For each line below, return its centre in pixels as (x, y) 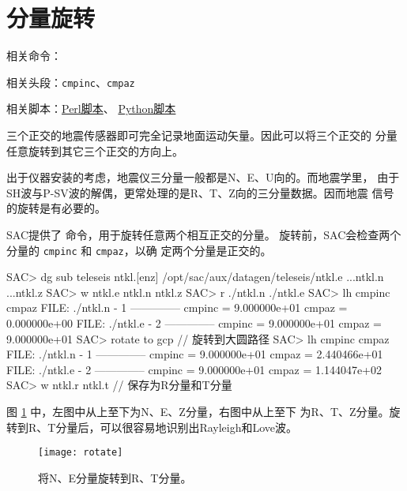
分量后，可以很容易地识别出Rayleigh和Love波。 (177, 427)
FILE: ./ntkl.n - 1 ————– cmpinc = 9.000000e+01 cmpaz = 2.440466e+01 (195, 354)
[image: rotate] (81, 453)
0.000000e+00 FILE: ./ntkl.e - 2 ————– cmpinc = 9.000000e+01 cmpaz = (194, 322)
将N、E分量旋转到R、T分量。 (115, 477)
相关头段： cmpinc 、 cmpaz (71, 82)
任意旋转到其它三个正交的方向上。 (95, 150)
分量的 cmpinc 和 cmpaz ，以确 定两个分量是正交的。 (139, 250)
